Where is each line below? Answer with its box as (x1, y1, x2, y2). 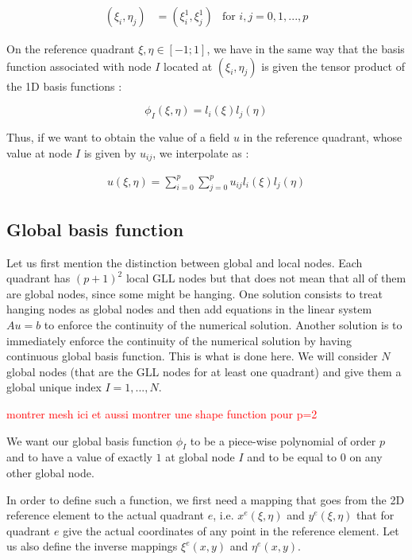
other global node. (6, 464, 94, 480)
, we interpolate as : (152, 144, 249, 161)
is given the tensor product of (261, 57, 405, 74)
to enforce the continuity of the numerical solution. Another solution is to (44, 316, 402, 332)
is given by (83, 144, 137, 161)
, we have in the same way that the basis (206, 41, 405, 57)
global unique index (6, 379, 102, 395)
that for (356, 507, 395, 523)
